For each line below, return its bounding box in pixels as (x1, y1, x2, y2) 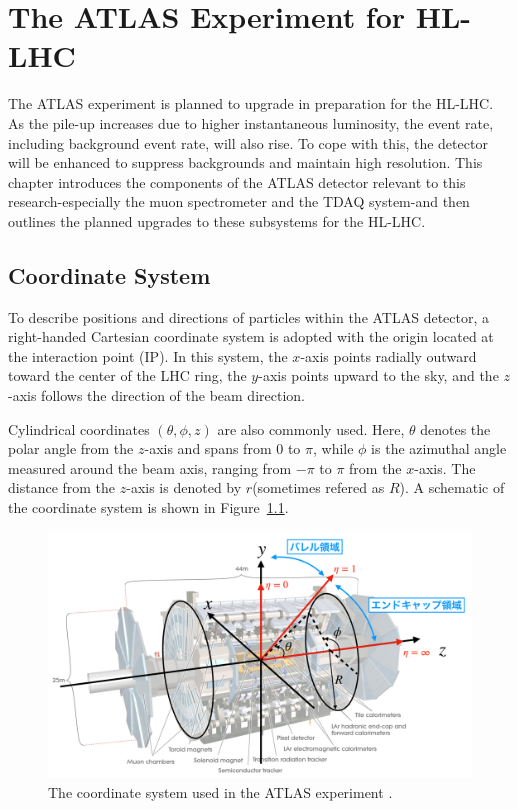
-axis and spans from (144, 438, 272, 459)
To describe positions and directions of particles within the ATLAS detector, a (8, 306, 490, 327)
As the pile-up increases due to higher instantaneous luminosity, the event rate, (8, 112, 494, 133)
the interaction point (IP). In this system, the (8, 345, 288, 366)
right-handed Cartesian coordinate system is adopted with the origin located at (8, 326, 494, 347)
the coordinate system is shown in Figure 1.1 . (8, 497, 289, 518)
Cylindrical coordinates (8, 418, 150, 439)
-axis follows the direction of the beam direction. (8, 385, 305, 406)
